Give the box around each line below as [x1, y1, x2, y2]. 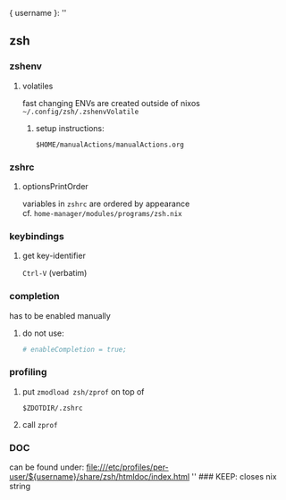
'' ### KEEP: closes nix [191, 471, 277, 482]
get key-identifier [21, 250, 87, 262]
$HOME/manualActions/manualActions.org [35, 140, 185, 149]
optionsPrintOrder [21, 180, 89, 191]
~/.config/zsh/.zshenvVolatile [21, 107, 139, 116]
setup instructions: [35, 122, 105, 133]
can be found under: [9, 462, 85, 472]
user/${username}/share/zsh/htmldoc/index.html [9, 471, 190, 482]
